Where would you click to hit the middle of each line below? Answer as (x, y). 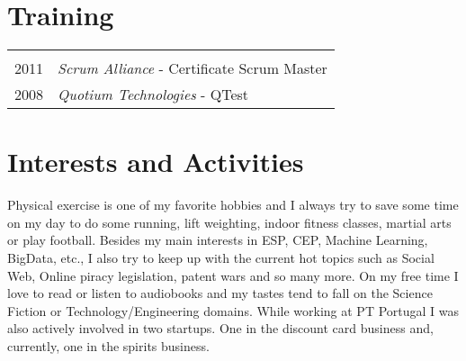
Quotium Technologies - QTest (153, 95)
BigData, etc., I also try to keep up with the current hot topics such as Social (221, 258)
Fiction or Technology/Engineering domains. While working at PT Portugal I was (233, 310)
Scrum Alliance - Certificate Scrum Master (193, 68)
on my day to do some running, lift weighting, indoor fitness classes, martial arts (229, 222)
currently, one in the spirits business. (108, 346)
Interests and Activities (156, 162)
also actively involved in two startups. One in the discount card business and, (220, 328)
